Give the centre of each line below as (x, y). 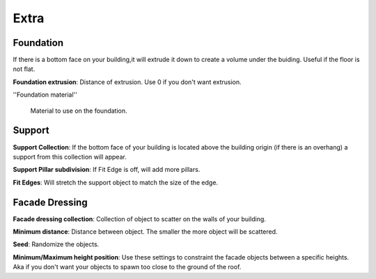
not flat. (24, 69)
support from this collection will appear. (70, 157)
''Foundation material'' (45, 95)
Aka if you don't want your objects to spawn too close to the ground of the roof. (127, 267)
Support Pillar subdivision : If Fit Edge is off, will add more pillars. (107, 170)
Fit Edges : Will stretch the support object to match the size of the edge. (116, 182)
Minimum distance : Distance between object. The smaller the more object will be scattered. (145, 232)
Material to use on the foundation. (79, 111)
